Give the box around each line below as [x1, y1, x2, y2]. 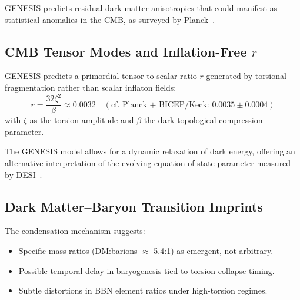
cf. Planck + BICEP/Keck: [111, 100, 209, 109]
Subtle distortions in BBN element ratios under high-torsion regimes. [18, 284, 268, 296]
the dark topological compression [144, 114, 263, 126]
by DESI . [5, 168, 42, 180]
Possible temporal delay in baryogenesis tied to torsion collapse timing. [18, 264, 275, 276]
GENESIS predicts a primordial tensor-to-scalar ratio [5, 70, 197, 82]
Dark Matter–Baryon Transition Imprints [5, 197, 263, 215]
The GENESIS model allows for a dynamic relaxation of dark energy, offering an [5, 145, 295, 157]
